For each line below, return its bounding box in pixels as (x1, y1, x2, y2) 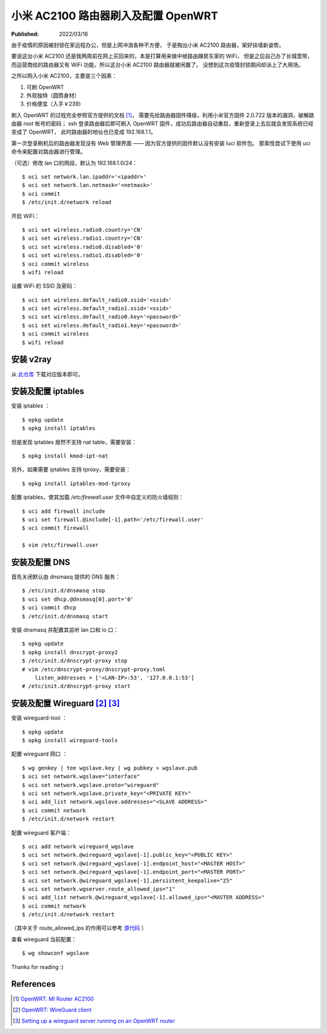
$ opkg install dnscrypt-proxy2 (22, 649, 118, 655)
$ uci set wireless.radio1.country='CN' (22, 235, 144, 242)
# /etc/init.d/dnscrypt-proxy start (22, 683, 131, 690)
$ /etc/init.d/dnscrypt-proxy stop (22, 657, 128, 664)
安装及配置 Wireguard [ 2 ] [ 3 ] (11, 698, 121, 709)
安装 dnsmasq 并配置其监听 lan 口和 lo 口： (11, 626, 119, 634)
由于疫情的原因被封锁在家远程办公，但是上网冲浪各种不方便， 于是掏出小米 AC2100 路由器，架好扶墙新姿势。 (11, 41, 285, 49)
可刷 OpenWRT (26, 83, 64, 90)
